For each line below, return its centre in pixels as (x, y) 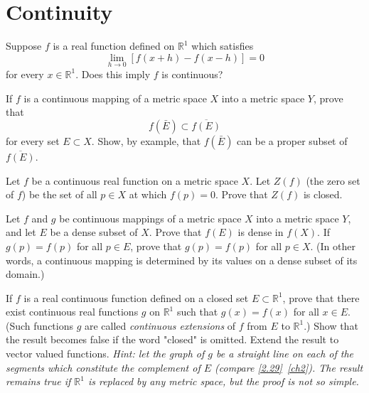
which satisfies (223, 46)
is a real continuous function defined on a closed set (136, 297)
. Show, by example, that (146, 140)
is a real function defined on (114, 46)
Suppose (24, 46)
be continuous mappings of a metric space (150, 218)
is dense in (261, 232)
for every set (33, 140)
